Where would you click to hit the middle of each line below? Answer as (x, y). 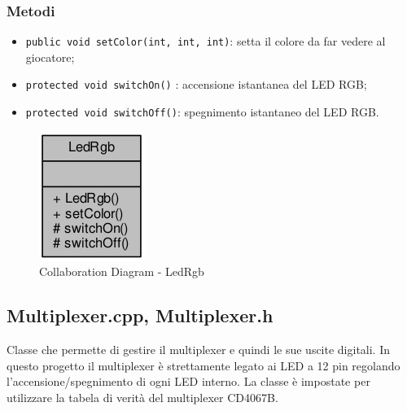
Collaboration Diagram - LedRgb (122, 271)
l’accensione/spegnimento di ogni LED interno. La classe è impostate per (188, 381)
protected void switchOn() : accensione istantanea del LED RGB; (196, 84)
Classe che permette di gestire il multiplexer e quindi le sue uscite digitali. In (199, 350)
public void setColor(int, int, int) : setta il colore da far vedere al (206, 41)
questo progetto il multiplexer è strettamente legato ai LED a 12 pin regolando (203, 365)
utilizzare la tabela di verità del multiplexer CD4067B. (142, 397)
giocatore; (50, 57)
